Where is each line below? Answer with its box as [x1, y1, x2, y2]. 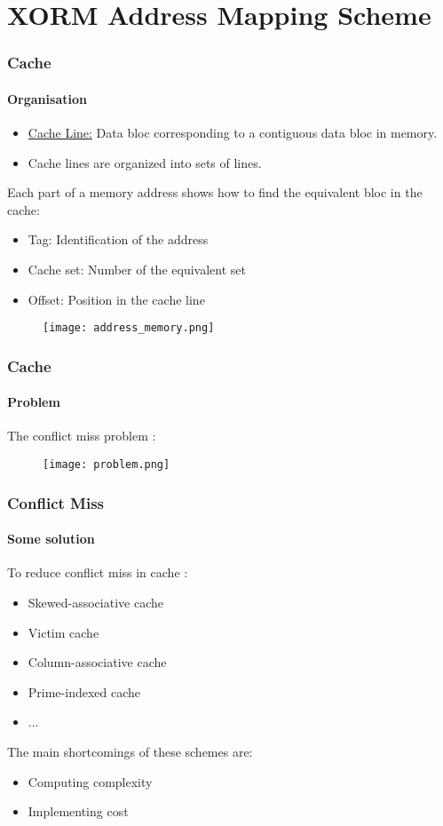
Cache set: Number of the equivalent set [28, 259, 246, 278]
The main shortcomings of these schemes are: [7, 742, 253, 760]
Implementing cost [28, 802, 129, 821]
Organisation [7, 89, 87, 107]
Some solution [7, 529, 95, 548]
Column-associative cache [28, 653, 167, 671]
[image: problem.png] [43, 458, 170, 472]
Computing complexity [28, 772, 153, 790]
